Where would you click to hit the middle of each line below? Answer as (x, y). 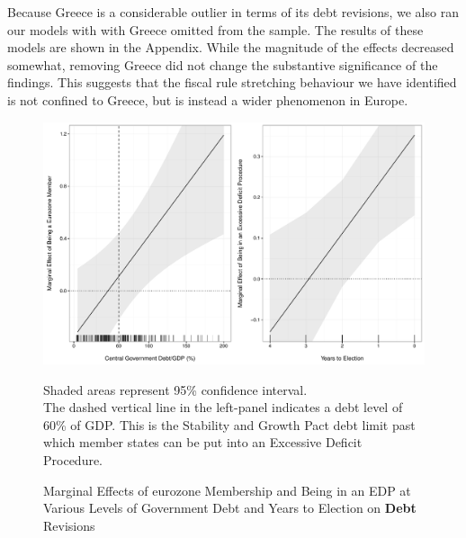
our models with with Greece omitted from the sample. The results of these (215, 29)
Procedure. (73, 460)
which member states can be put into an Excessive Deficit (203, 442)
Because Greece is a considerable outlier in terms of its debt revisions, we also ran (233, 12)
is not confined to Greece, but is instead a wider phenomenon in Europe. (208, 99)
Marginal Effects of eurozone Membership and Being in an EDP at (227, 490)
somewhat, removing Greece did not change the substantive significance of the (223, 64)
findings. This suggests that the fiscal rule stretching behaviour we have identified (232, 82)
